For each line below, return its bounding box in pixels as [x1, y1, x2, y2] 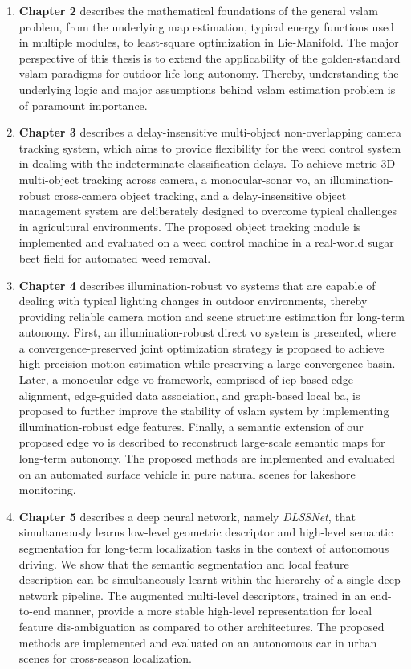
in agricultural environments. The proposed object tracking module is [18, 218, 361, 235]
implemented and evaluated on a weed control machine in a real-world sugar [18, 234, 394, 251]
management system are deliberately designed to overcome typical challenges [18, 202, 397, 219]
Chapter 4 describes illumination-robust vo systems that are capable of [18, 276, 376, 293]
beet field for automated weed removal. [18, 249, 211, 266]
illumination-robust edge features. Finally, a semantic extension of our [18, 418, 364, 434]
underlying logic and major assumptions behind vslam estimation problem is [18, 80, 396, 97]
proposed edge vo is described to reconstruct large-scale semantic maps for [18, 434, 385, 451]
